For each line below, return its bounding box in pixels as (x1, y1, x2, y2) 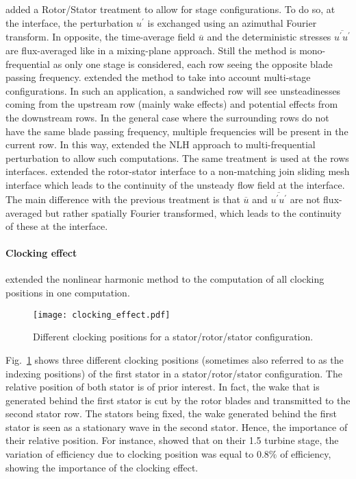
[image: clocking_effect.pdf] (33, 309, 170, 320)
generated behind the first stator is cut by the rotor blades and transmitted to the (5, 393, 351, 407)
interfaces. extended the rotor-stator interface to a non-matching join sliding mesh (5, 164, 350, 178)
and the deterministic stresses (207, 30, 331, 44)
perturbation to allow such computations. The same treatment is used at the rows (5, 150, 349, 165)
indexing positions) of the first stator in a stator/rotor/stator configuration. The (5, 366, 342, 380)
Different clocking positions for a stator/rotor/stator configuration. (33, 329, 314, 344)
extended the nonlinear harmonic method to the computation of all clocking (5, 272, 325, 286)
